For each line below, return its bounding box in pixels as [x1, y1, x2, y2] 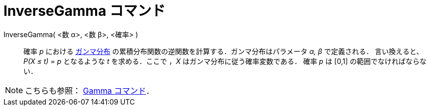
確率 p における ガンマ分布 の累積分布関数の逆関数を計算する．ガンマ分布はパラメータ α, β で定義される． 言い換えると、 [23, 47, 424, 55]
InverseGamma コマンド [3, 2, 165, 19]
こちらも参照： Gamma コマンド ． [25, 85, 154, 96]
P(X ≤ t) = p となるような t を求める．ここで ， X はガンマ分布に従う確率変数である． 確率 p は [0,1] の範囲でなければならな [23, 56, 427, 65]
